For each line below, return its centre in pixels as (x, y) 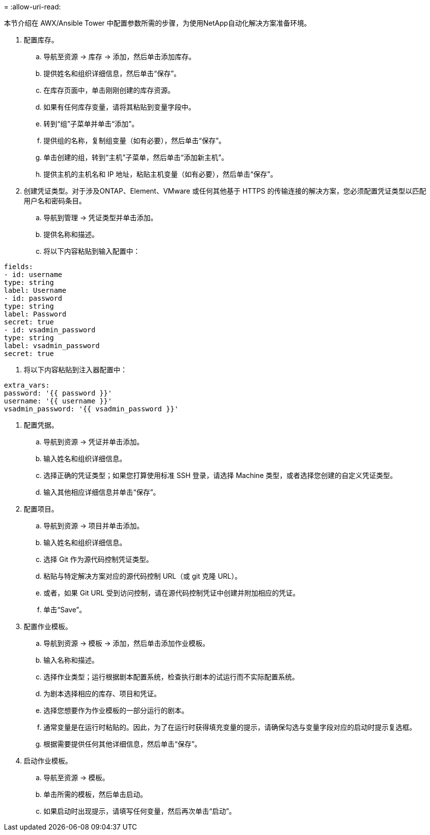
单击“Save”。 (65, 610)
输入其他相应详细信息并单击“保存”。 (102, 492)
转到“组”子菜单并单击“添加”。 (91, 124)
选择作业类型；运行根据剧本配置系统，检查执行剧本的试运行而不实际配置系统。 (171, 677)
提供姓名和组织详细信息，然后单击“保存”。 (112, 73)
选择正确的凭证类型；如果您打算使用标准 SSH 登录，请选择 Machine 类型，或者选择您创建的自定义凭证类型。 (220, 475)
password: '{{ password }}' (58, 393)
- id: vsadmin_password (50, 330)
